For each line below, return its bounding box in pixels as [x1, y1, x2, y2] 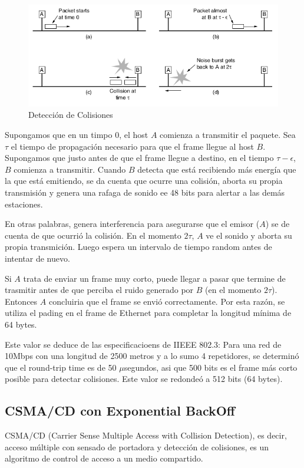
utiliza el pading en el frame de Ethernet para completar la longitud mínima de [5, 306, 292, 319]
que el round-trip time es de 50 [5, 361, 117, 373]
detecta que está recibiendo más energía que [137, 163, 296, 175]
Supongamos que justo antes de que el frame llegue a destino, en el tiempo [5, 151, 274, 164]
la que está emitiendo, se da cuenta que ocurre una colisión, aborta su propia [5, 174, 283, 187]
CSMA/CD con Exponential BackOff [5, 401, 235, 420]
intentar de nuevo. [5, 252, 70, 264]
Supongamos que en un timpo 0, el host [5, 128, 148, 141]
